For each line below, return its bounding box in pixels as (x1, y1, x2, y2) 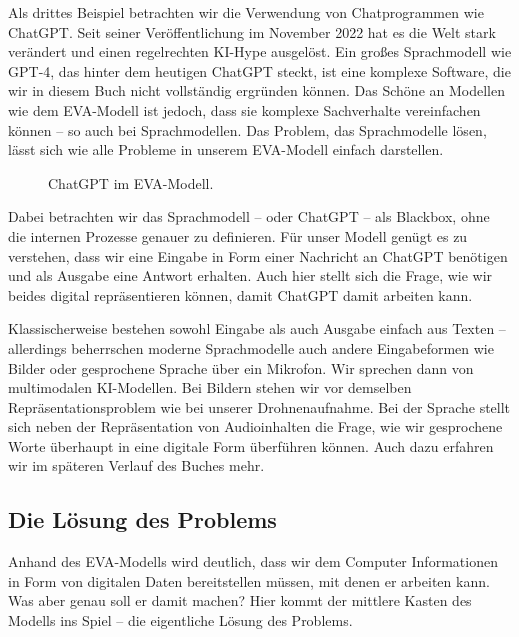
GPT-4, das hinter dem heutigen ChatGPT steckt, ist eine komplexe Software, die (8, 60, 511, 81)
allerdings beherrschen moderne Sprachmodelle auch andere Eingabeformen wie (8, 337, 494, 358)
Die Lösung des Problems (8, 504, 277, 535)
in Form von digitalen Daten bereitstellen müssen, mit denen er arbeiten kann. (8, 570, 490, 591)
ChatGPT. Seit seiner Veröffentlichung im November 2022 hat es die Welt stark (8, 21, 496, 42)
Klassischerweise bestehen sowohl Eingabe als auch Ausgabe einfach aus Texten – (8, 318, 506, 339)
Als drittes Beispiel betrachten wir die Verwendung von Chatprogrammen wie (8, 2, 484, 22)
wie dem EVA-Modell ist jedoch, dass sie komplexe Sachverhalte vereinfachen (8, 99, 481, 120)
